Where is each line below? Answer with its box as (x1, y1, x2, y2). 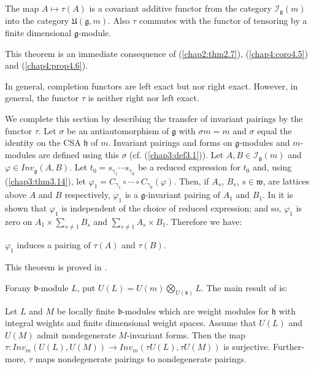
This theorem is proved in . (5, 261, 107, 273)
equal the (257, 124, 292, 137)
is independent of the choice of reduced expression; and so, (61, 201, 281, 214)
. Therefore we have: (166, 215, 242, 227)
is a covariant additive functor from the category (89, 2, 272, 14)
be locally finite (56, 304, 115, 317)
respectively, (64, 188, 110, 201)
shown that (5, 201, 47, 214)
